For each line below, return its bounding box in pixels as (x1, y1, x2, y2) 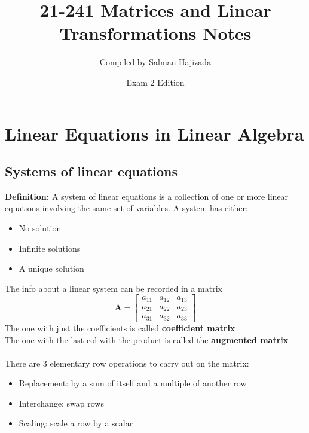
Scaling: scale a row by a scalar (19, 417, 133, 429)
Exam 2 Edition (126, 75, 185, 88)
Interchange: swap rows (19, 397, 104, 409)
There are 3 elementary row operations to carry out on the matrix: (5, 356, 249, 369)
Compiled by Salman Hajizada (99, 56, 212, 68)
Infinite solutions (19, 242, 81, 254)
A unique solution (19, 262, 84, 275)
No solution (19, 222, 62, 234)
